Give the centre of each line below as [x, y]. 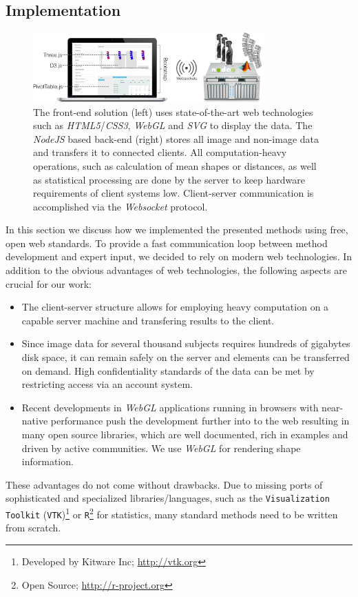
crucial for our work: [49, 283]
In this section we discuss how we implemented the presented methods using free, [177, 229]
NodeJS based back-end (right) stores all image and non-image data [176, 138]
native [35, 421]
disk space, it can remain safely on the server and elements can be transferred [186, 357]
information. [48, 461]
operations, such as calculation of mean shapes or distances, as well [175, 165]
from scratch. [33, 528]
